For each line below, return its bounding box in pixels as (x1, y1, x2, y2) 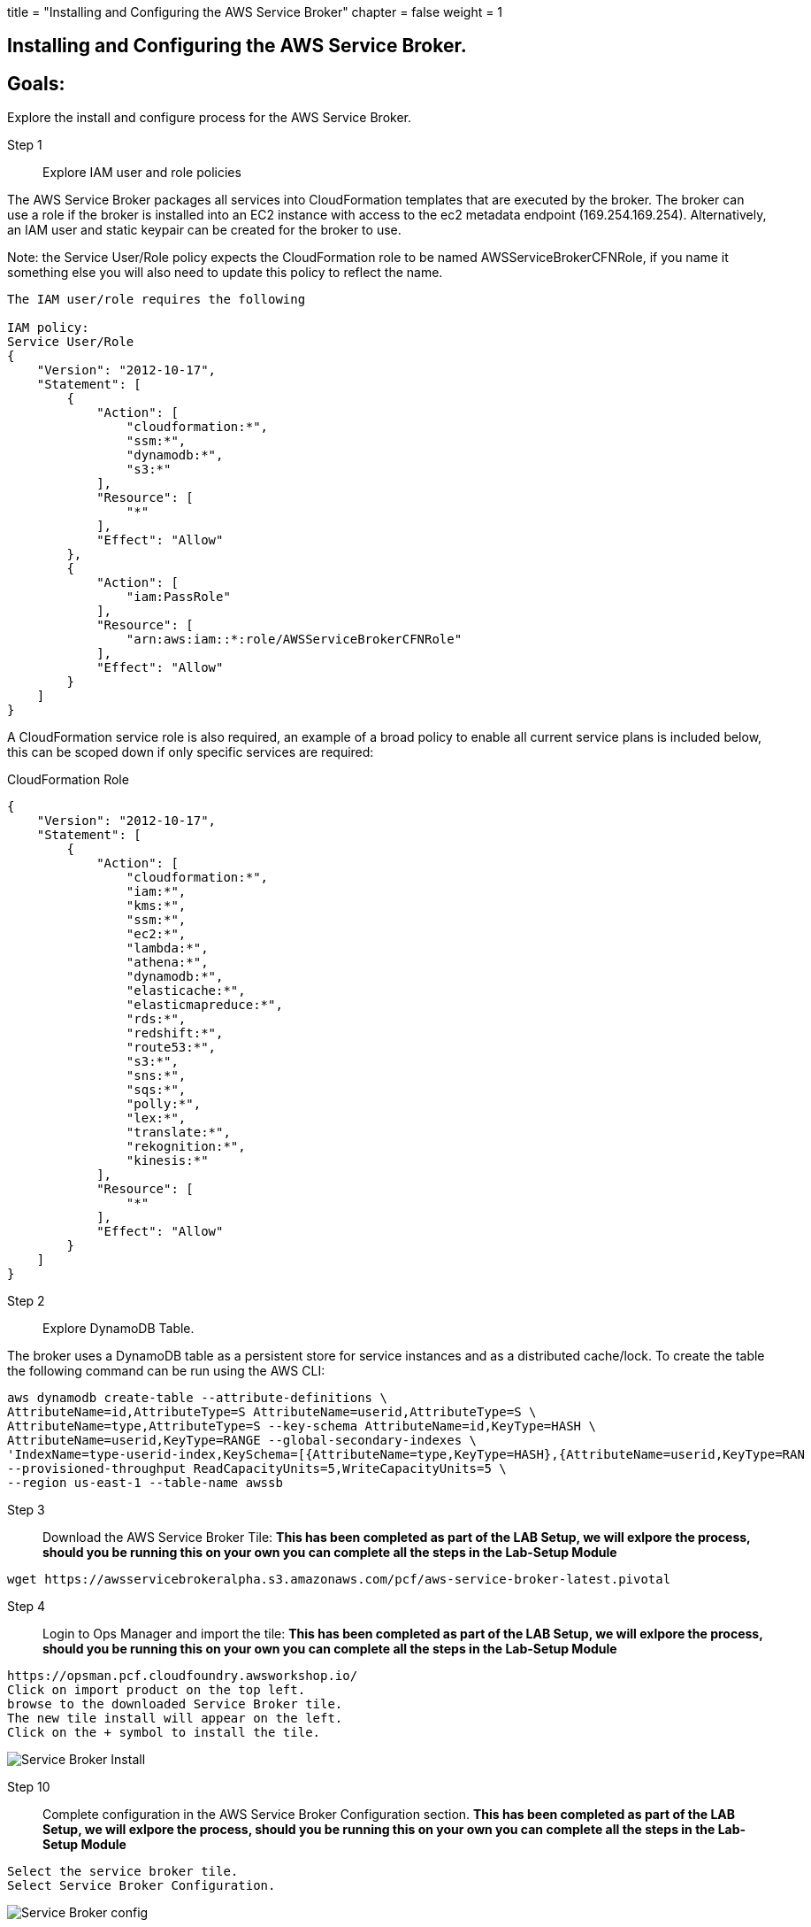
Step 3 (7, 1502, 45, 1518)
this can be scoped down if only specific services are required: (7, 744, 374, 760)
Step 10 (7, 1779, 50, 1795)
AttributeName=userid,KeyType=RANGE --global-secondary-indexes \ (7, 1433, 478, 1448)
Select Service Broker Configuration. (7, 1878, 276, 1893)
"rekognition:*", (126, 1139, 246, 1154)
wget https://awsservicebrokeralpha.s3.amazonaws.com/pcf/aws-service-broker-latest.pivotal (7, 1572, 671, 1587)
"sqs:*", (126, 1083, 187, 1098)
